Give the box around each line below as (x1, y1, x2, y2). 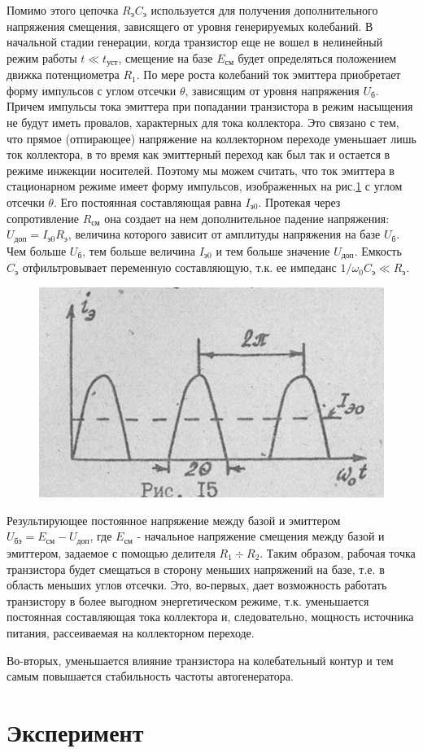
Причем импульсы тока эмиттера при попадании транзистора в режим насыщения (7, 98, 413, 115)
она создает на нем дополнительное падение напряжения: (104, 209, 390, 226)
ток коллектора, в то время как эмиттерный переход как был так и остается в (7, 146, 390, 163)
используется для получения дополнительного (150, 2, 378, 18)
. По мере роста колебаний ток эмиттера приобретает (136, 66, 401, 83)
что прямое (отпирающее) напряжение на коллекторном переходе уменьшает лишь (7, 129, 416, 147)
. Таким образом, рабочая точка (259, 544, 416, 561)
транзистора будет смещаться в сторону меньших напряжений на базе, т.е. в (7, 560, 385, 577)
